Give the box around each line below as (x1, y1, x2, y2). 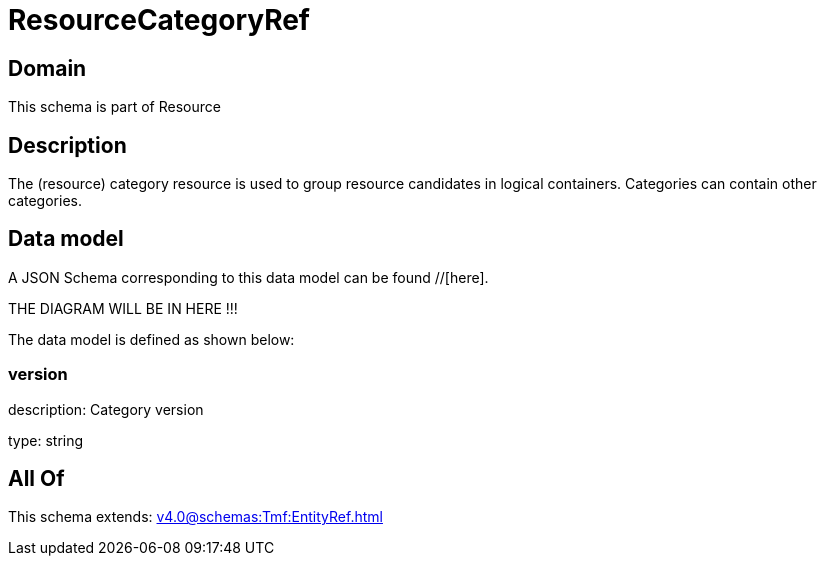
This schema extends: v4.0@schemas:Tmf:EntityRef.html (8, 508, 383, 526)
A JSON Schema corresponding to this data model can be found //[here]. (8, 268, 489, 286)
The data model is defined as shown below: (8, 330, 295, 348)
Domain (8, 55, 87, 81)
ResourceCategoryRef (8, 3, 311, 37)
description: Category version (8, 400, 204, 418)
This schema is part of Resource (8, 98, 221, 116)
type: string (8, 431, 84, 449)
